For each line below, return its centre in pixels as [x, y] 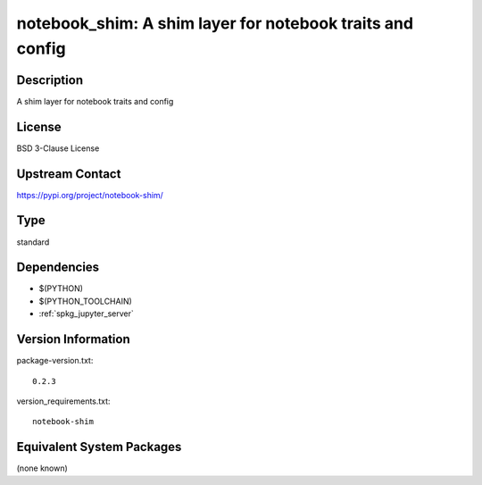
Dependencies [58, 268]
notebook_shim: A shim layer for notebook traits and [215, 23]
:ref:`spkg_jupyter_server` [86, 314]
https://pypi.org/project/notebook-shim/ [90, 195]
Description [50, 80]
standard [33, 242]
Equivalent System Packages [99, 447]
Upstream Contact [69, 174]
